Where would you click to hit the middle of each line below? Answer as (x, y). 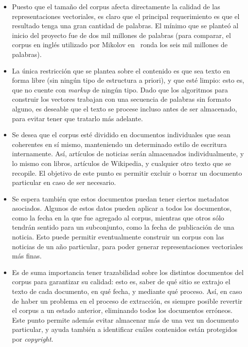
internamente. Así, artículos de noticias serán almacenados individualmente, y (128, 154)
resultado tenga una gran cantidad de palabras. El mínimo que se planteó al (125, 26)
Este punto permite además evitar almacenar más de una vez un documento (125, 320)
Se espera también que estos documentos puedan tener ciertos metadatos (120, 198)
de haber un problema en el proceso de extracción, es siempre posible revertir (127, 301)
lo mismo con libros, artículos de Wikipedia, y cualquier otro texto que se (122, 163)
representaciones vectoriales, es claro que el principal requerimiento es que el (126, 16)
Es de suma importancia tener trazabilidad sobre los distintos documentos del (128, 272)
